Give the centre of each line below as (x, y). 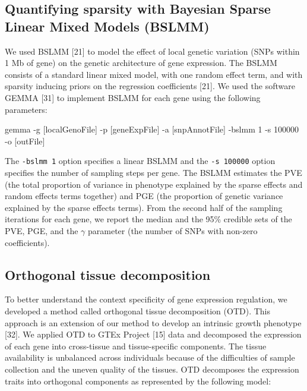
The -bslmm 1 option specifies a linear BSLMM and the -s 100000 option (140, 161)
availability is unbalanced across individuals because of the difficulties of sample (150, 357)
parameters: (26, 109)
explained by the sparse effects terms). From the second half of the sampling (144, 207)
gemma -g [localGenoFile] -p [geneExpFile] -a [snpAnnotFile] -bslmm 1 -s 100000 (152, 129)
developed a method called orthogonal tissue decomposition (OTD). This (137, 310)
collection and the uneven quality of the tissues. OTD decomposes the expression (152, 369)
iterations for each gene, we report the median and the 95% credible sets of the (148, 219)
